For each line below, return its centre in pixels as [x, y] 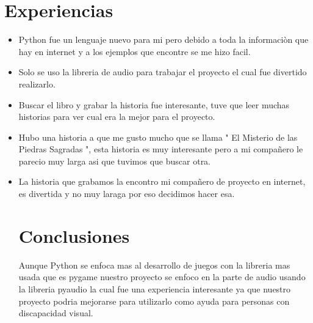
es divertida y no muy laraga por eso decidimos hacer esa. [127, 194]
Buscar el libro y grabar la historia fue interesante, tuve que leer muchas [154, 104]
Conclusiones [74, 235]
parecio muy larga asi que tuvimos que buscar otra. [115, 161]
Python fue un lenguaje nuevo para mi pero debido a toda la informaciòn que [164, 39]
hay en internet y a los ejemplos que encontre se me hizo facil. [135, 51]
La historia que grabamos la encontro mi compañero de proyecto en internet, [162, 181]
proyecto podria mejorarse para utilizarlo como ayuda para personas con [154, 301]
